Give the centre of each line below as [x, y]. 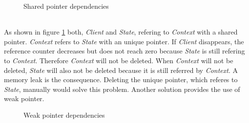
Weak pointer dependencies [64, 114]
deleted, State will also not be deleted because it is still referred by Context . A [121, 70]
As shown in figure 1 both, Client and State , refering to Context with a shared [121, 32]
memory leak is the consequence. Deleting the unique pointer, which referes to [121, 79]
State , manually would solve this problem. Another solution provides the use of [122, 89]
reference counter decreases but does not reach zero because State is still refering [124, 51]
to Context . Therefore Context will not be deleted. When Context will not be [119, 60]
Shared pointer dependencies [66, 6]
